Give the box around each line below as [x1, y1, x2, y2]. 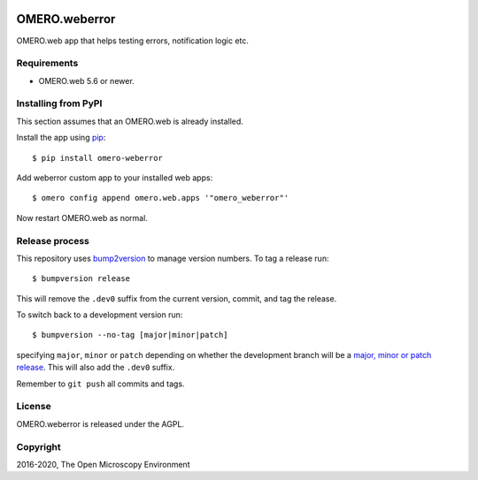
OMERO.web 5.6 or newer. [38, 75, 135, 86]
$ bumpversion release [32, 274, 131, 284]
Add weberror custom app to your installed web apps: [16, 172, 213, 183]
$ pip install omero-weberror [32, 153, 164, 163]
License [16, 400, 52, 413]
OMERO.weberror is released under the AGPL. [16, 418, 185, 429]
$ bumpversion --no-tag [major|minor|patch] [32, 330, 229, 340]
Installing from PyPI [16, 97, 103, 110]
